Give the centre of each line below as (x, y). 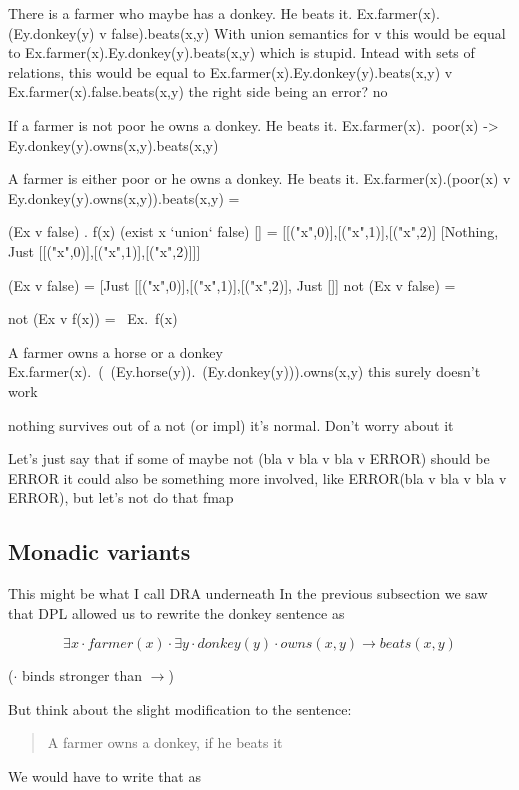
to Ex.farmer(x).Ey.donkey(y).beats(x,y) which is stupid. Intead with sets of (241, 52)
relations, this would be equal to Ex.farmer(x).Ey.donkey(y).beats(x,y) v (230, 71)
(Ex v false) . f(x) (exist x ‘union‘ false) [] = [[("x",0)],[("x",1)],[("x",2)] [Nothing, (253, 231)
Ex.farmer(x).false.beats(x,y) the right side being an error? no (198, 91)
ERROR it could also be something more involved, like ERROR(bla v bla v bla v (257, 477)
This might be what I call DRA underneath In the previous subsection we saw (248, 593)
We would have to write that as (104, 776)
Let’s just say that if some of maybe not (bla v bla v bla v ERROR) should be (249, 458)
